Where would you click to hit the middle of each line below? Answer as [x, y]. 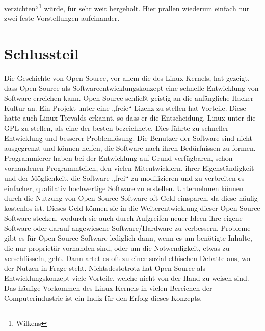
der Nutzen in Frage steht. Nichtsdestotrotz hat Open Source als [105, 268]
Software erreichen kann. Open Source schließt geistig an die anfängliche [117, 98]
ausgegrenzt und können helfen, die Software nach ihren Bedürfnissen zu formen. [130, 148]
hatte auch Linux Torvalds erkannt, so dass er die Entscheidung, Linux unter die [130, 118]
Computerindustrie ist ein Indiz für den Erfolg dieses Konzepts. [103, 298]
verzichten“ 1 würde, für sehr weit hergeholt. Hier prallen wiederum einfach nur [127, 7]
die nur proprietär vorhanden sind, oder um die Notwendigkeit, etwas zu [117, 248]
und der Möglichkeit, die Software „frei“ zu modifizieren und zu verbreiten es [124, 178]
